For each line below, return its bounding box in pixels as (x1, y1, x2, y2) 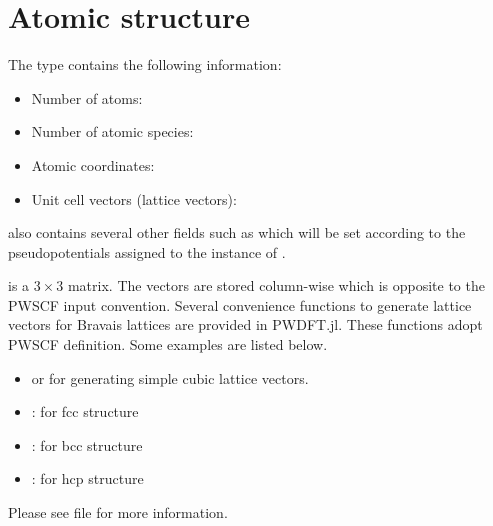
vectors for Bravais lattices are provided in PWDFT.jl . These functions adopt (8, 314, 483, 335)
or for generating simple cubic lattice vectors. (31, 367, 309, 388)
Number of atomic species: (31, 121, 194, 142)
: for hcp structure (31, 468, 144, 489)
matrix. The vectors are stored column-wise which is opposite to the (67, 275, 485, 296)
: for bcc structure (31, 434, 143, 455)
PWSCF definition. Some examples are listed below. (8, 334, 328, 355)
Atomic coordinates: (31, 154, 155, 175)
